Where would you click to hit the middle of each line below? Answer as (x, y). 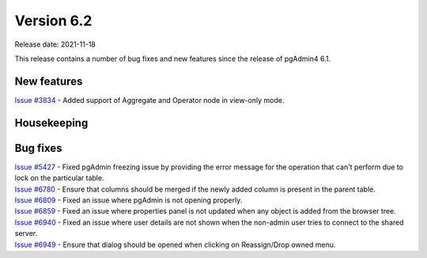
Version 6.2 (53, 21)
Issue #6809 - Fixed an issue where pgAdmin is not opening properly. (128, 200)
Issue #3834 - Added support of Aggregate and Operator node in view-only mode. (149, 100)
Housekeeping (51, 123)
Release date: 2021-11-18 (55, 44)
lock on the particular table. (59, 178)
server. (26, 233)
